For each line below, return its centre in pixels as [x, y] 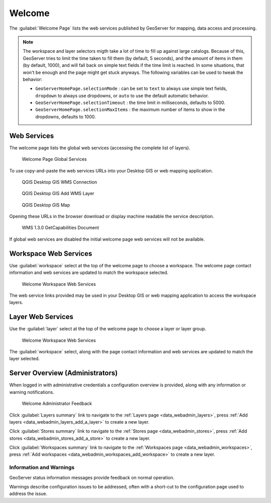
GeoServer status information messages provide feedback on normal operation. [92, 477]
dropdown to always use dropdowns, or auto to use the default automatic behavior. [122, 95]
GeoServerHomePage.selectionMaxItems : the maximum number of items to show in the [130, 110]
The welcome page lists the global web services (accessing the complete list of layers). [100, 148]
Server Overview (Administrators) [63, 373]
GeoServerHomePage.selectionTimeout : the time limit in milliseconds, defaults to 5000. [130, 103]
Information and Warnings [42, 467]
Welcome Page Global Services [54, 159]
